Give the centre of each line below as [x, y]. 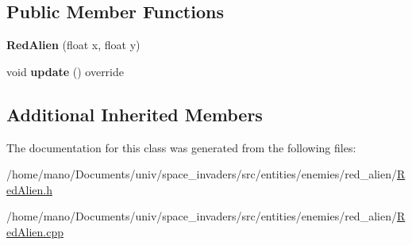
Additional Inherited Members [135, 114]
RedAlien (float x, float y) [73, 45]
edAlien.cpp [35, 231]
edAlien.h [29, 189]
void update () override [65, 71]
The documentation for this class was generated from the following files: [181, 147]
